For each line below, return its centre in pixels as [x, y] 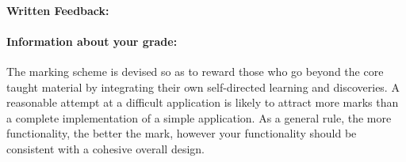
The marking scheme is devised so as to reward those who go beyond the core [195, 71]
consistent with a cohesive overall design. [105, 148]
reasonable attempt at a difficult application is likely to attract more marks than [203, 102]
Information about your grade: [92, 41]
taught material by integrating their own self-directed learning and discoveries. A [203, 87]
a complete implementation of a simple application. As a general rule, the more [199, 117]
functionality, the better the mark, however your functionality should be [182, 133]
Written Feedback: [58, 10]
